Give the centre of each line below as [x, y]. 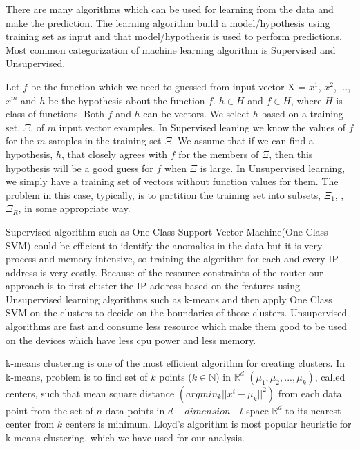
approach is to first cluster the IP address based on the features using [153, 286]
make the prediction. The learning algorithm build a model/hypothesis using [168, 22]
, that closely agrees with [114, 154]
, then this [291, 154]
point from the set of [49, 410]
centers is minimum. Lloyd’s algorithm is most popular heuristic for [208, 424]
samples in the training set [105, 141]
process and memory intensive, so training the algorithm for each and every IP [172, 259]
